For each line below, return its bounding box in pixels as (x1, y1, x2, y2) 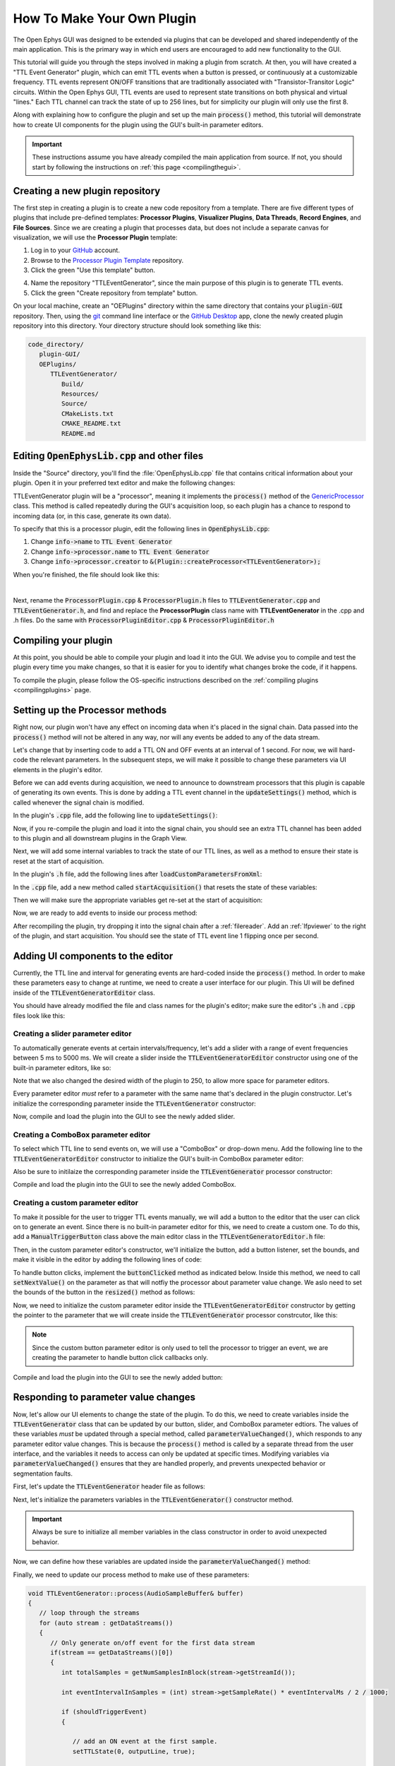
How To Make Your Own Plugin (13, 11, 197, 26)
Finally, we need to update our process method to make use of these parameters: (13, 1570, 250, 1579)
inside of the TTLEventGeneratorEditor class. (13, 988, 155, 997)
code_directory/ (28, 340, 85, 349)
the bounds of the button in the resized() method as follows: (13, 1288, 195, 1296)
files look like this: (13, 1011, 66, 1020)
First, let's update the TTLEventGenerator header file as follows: (13, 1482, 206, 1491)
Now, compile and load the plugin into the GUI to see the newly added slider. (13, 1113, 236, 1121)
